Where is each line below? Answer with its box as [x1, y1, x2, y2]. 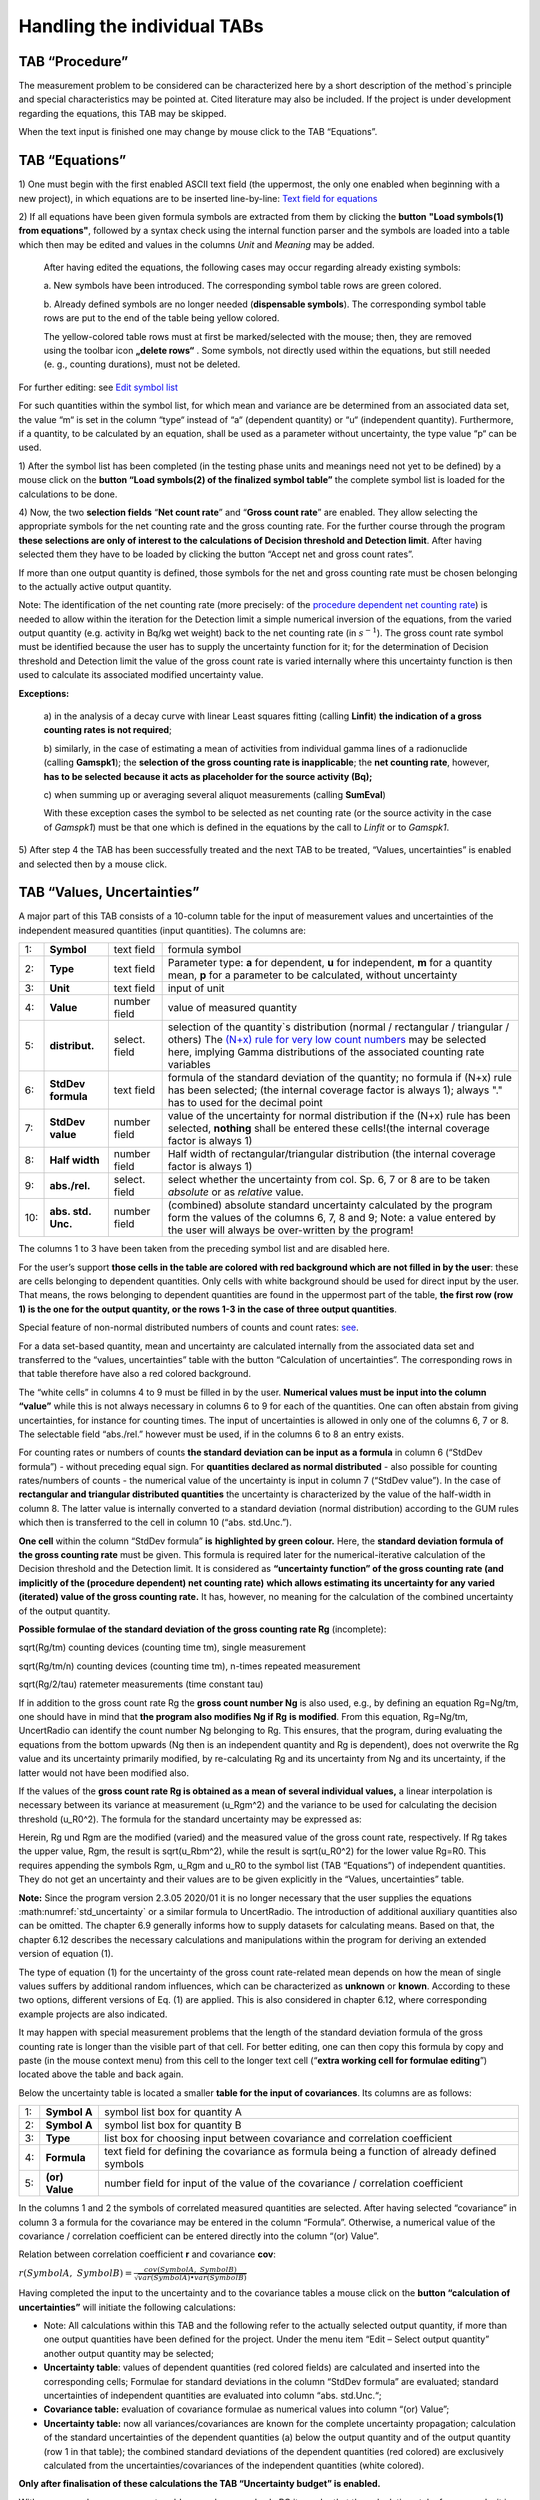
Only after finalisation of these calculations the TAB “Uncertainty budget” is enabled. [18, 2478, 381, 2490]
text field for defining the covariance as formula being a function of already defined [103, 2145, 497, 2159]
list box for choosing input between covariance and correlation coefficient [103, 2131, 453, 2145]
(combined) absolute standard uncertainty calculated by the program [167, 1198, 493, 1212]
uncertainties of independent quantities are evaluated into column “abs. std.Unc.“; [43, 2390, 382, 2401]
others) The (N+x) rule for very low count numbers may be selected [167, 1033, 487, 1047]
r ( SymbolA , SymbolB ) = [18, 2268, 133, 2279]
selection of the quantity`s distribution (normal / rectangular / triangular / [167, 1020, 510, 1034]
